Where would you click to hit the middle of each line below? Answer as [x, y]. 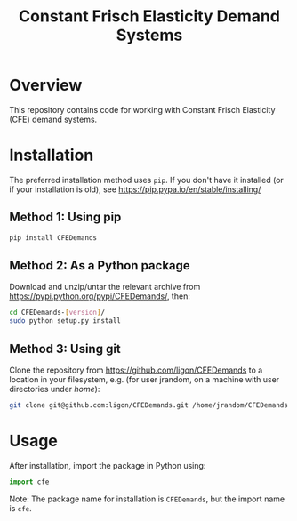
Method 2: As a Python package [100, 265]
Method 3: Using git [65, 349]
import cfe [29, 482]
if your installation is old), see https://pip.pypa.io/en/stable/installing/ [135, 189]
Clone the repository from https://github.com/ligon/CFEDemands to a [136, 370]
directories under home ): [55, 389]
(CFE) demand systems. [53, 119]
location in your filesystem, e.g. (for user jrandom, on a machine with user [144, 379]
